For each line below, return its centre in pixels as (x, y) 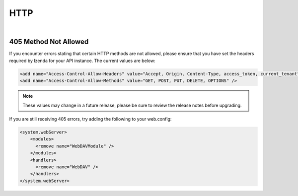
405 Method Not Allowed (49, 42)
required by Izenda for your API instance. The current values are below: (82, 61)
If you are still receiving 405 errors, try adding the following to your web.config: (90, 119)
